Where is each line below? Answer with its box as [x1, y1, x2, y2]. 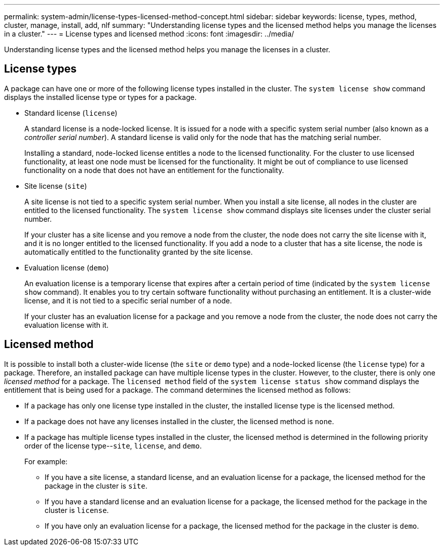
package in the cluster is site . [45, 481, 147, 490]
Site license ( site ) [24, 181, 87, 190]
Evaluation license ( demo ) [24, 263, 109, 272]
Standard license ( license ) [24, 108, 118, 117]
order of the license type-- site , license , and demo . [24, 441, 202, 450]
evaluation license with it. [24, 320, 109, 329]
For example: [24, 457, 68, 466]
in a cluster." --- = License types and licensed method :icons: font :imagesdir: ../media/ [4, 29, 294, 38]
